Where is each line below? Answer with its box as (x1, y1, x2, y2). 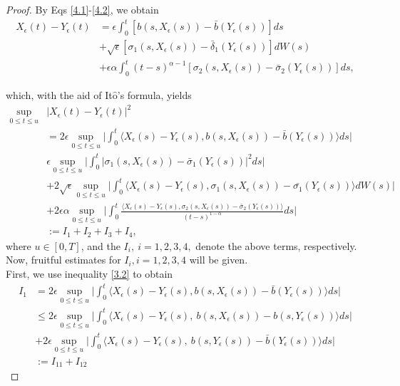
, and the (81, 238, 120, 253)
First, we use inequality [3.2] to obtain (6, 266, 173, 281)
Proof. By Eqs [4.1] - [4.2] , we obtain (6, 2, 159, 16)
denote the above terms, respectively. (195, 238, 357, 253)
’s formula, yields (117, 88, 192, 103)
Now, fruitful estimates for (6, 252, 121, 267)
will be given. (189, 252, 248, 267)
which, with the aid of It (6, 88, 113, 103)
